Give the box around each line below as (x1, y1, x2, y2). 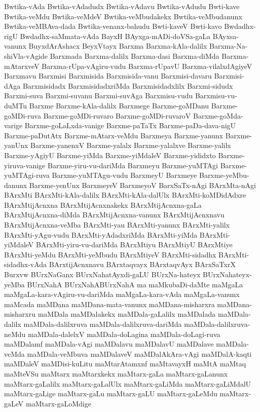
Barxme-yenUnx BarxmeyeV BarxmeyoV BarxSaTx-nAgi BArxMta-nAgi (29, 179, 256, 190)
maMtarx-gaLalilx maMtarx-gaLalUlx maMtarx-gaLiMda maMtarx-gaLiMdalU (4, 378, 251, 389)
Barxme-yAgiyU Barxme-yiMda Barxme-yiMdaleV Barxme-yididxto (4, 149, 216, 160)
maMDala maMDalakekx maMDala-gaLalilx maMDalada (38, 309, 216, 319)
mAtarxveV (4, 60, 40, 71)
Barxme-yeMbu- (199, 170, 249, 180)
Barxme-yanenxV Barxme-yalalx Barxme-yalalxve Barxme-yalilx (30, 140, 231, 151)
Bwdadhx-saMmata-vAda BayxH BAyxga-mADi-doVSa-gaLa (20, 30, 211, 41)
